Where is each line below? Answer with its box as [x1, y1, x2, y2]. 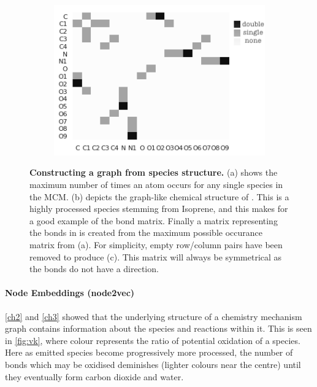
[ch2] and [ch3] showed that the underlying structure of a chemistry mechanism [5, 310, 302, 322]
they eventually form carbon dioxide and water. [5, 370, 184, 383]
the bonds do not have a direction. [29, 262, 159, 275]
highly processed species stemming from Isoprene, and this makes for [29, 202, 288, 215]
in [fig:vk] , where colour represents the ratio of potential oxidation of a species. [5, 334, 300, 346]
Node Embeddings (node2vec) [5, 286, 135, 299]
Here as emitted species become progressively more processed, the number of [5, 346, 293, 359]
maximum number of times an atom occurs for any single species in [29, 178, 283, 191]
